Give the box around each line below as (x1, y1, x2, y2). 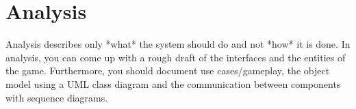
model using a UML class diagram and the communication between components (5, 76, 341, 91)
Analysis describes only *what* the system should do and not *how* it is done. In (5, 37, 351, 51)
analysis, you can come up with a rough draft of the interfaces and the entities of (5, 50, 346, 64)
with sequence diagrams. (5, 90, 108, 104)
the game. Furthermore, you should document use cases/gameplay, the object (5, 63, 330, 78)
